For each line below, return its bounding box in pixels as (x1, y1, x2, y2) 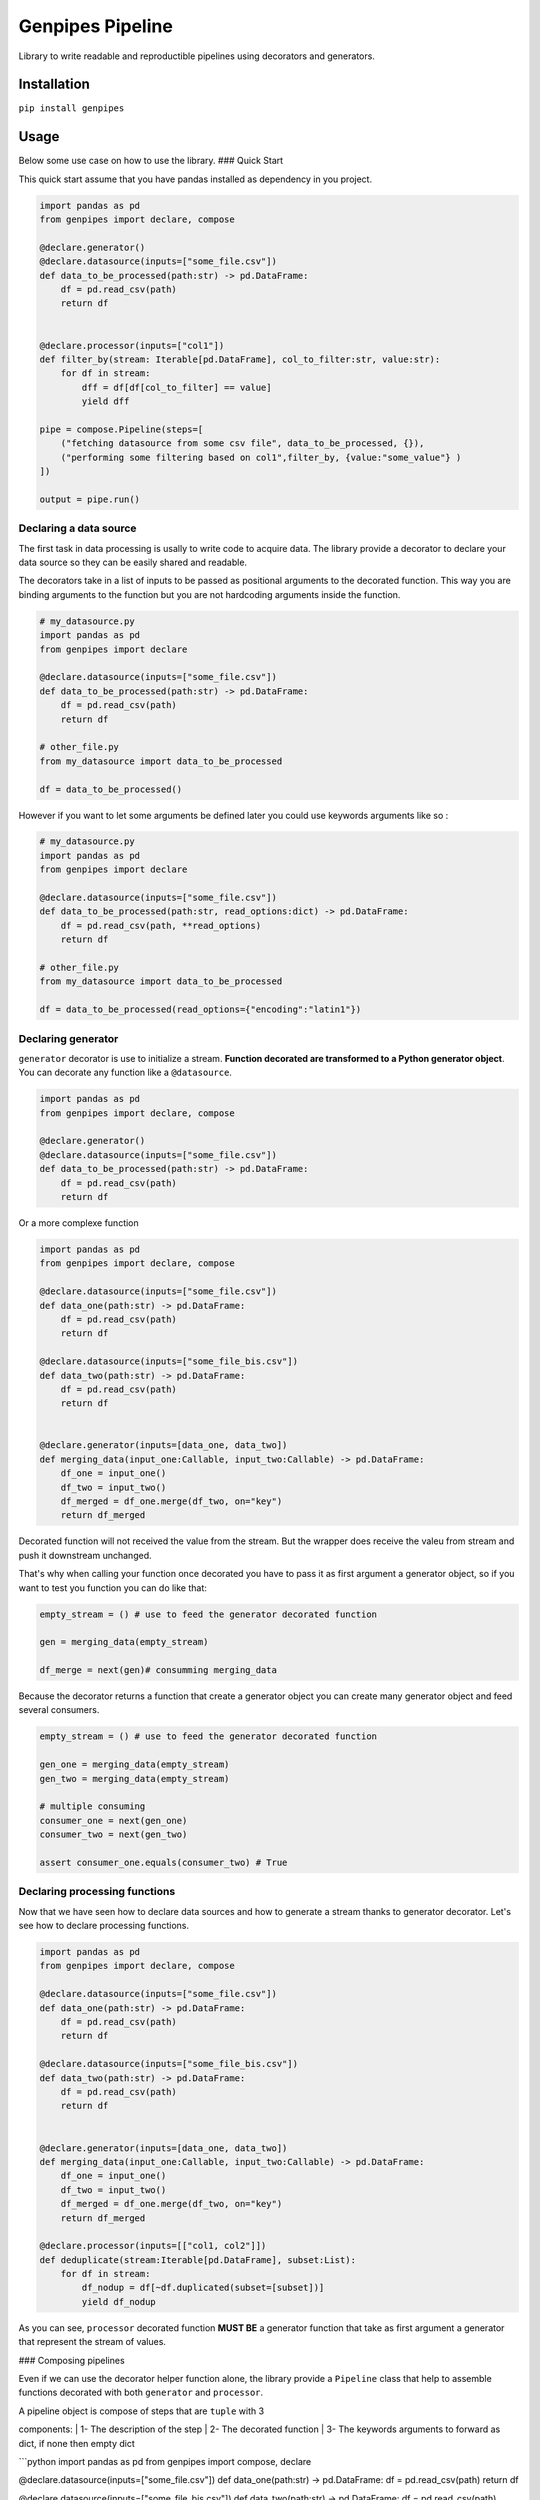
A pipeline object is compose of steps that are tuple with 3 (18, 2405, 265, 2417)
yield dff (81, 396, 130, 407)
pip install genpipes (18, 103, 125, 114)
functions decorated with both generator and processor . (18, 2386, 264, 2399)
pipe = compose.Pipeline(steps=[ (39, 423, 204, 435)
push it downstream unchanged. (18, 1549, 152, 1561)
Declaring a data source (18, 521, 137, 535)
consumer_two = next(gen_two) (39, 1829, 188, 1840)
